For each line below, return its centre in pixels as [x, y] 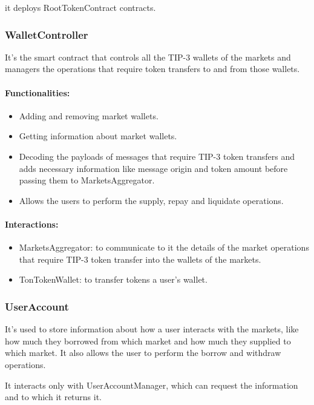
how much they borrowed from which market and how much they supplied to [148, 341]
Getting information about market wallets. [98, 136]
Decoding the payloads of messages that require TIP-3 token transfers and [157, 156]
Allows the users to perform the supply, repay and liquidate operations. [151, 200]
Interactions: [32, 224]
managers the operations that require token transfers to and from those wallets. [152, 69]
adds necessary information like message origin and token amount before [153, 168]
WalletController [47, 34]
